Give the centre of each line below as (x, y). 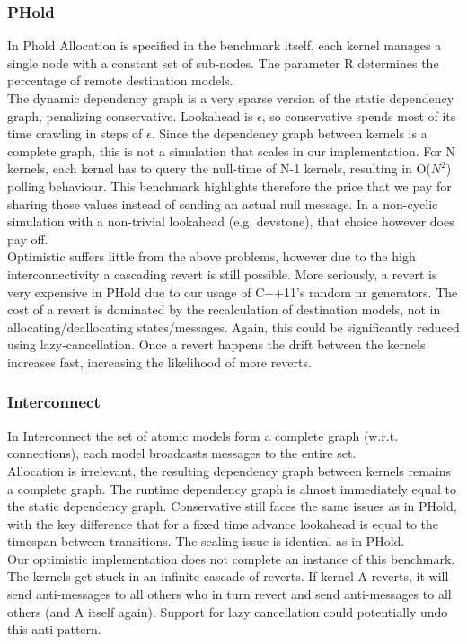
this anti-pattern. (54, 629)
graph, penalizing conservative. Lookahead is (130, 115)
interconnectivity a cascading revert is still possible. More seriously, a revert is (222, 273)
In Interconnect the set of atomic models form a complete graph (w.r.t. (203, 435)
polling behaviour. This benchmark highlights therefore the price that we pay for (229, 185)
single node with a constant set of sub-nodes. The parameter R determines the (223, 62)
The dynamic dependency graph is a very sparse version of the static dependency (231, 98)
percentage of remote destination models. (120, 80)
